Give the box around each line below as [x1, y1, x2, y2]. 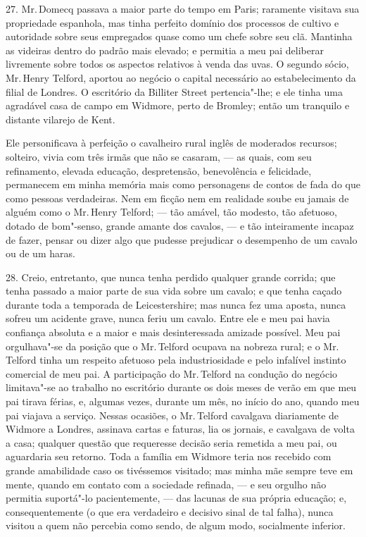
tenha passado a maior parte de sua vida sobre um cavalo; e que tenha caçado [6, 283, 342, 298]
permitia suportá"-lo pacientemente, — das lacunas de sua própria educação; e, [6, 490, 347, 505]
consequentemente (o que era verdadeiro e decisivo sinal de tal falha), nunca [6, 504, 334, 519]
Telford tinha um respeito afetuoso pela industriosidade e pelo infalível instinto [6, 352, 346, 367]
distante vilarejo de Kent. [6, 111, 115, 126]
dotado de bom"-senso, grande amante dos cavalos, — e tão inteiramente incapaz [6, 218, 354, 233]
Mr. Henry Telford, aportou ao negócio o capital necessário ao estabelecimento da [6, 70, 356, 85]
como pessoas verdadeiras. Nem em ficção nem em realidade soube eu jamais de [6, 190, 349, 205]
